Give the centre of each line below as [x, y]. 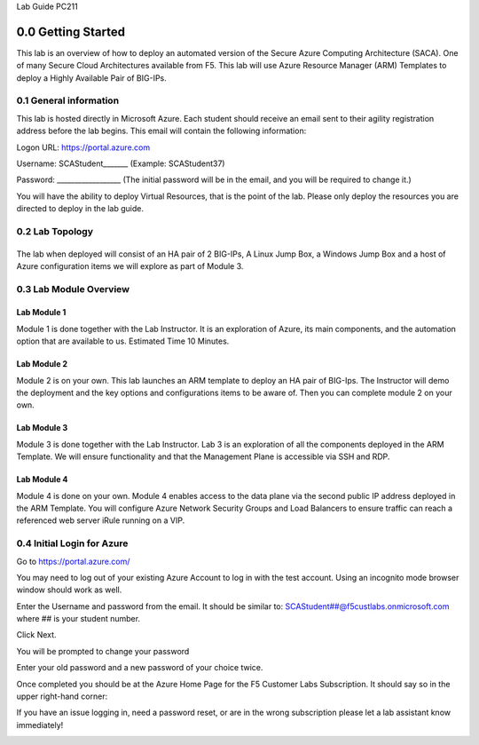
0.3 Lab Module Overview [73, 289]
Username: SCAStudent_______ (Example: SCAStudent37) [121, 163]
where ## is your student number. [79, 619]
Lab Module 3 [42, 428]
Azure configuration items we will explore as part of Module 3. [130, 266]
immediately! [40, 725]
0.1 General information [68, 100]
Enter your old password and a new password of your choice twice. [140, 668]
